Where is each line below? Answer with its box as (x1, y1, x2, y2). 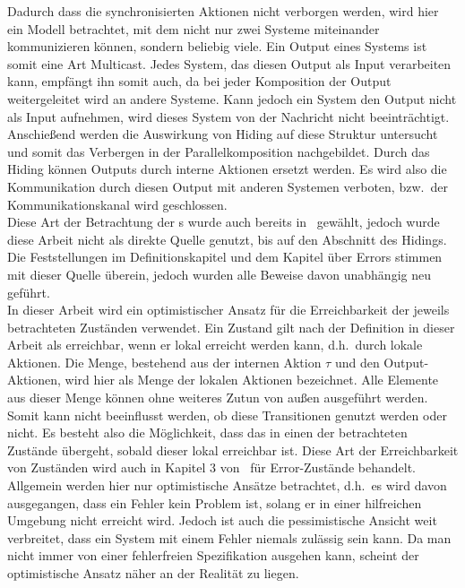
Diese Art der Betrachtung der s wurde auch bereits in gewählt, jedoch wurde (7, 212, 440, 231)
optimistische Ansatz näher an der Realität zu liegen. (7, 564, 299, 582)
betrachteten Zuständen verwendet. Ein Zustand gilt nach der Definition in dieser (7, 317, 455, 336)
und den (334, 352, 380, 371)
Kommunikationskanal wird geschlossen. (7, 195, 228, 213)
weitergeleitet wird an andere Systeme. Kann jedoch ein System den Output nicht (7, 89, 457, 108)
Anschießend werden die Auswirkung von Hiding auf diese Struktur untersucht (7, 125, 438, 143)
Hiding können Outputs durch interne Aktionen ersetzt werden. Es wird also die (7, 160, 447, 178)
